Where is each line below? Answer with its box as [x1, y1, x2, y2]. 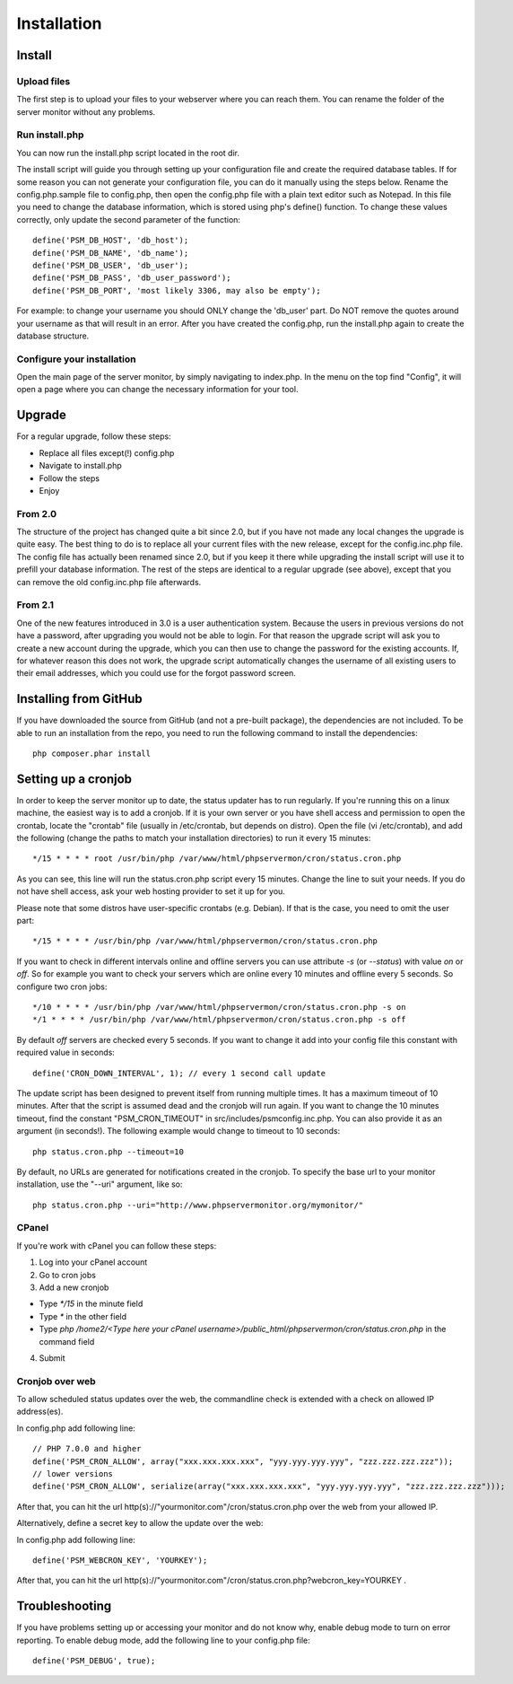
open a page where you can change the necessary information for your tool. [16, 384, 299, 395]
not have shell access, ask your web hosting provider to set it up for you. [16, 886, 286, 897]
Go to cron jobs [39, 1269, 96, 1280]
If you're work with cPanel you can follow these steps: [16, 1240, 217, 1251]
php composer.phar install [32, 749, 152, 759]
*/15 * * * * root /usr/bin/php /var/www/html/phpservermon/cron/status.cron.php [32, 854, 402, 864]
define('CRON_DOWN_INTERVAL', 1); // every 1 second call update [32, 1068, 326, 1078]
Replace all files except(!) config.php [39, 447, 175, 458]
